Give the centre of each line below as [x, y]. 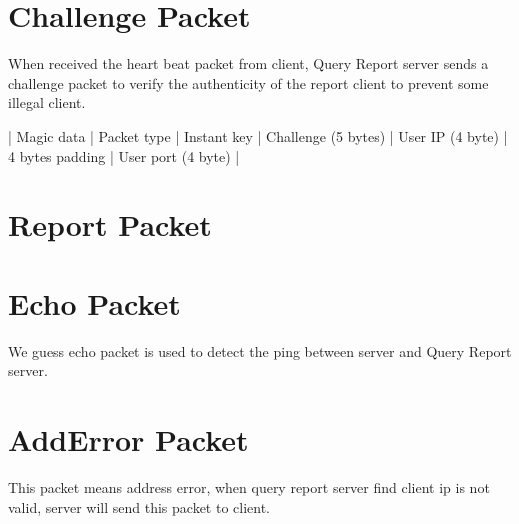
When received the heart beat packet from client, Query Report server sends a [248, 63]
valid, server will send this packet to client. [139, 506]
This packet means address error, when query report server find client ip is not [249, 486]
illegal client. [47, 102]
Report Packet [110, 224]
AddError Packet [128, 438]
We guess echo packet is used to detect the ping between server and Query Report [260, 350]
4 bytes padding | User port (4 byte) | [124, 155]
